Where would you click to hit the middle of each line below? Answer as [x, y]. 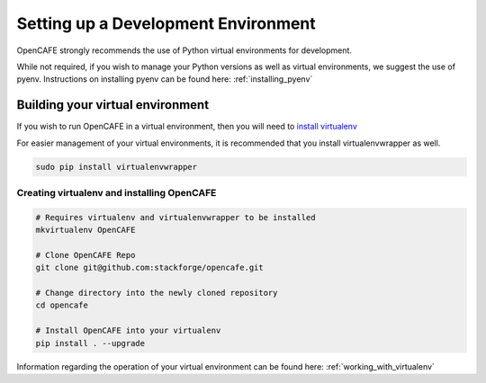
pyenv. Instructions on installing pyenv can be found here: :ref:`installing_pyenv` [165, 79]
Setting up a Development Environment [166, 23]
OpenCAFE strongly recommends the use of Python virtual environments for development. [184, 50]
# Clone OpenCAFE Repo [85, 255]
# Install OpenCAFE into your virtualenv [128, 331]
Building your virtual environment [113, 105]
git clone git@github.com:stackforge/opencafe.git [150, 268]
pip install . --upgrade [90, 343]
